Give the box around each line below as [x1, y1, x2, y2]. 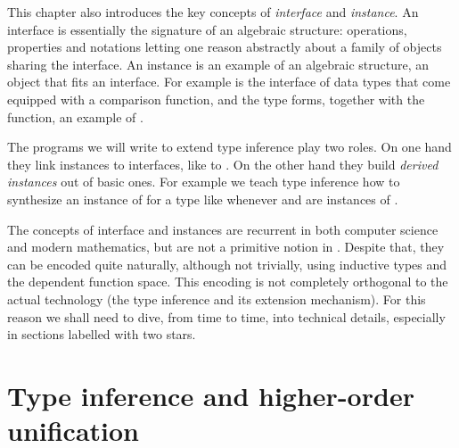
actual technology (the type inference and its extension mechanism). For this [7, 289, 426, 308]
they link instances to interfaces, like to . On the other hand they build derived [7, 154, 439, 173]
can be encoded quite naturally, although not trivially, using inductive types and [7, 254, 447, 273]
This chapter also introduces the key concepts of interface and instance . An [7, 3, 419, 21]
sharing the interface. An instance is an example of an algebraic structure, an [7, 54, 430, 73]
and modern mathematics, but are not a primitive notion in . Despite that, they [7, 237, 445, 256]
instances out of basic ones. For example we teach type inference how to [7, 172, 400, 191]
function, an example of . [7, 107, 143, 126]
